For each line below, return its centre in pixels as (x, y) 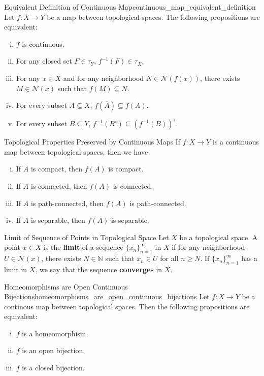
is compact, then (57, 169)
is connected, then (59, 185)
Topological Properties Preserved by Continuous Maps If (92, 142)
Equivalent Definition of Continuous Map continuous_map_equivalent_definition (130, 7)
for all (169, 258)
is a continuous (236, 142)
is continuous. (43, 44)
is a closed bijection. (53, 368)
